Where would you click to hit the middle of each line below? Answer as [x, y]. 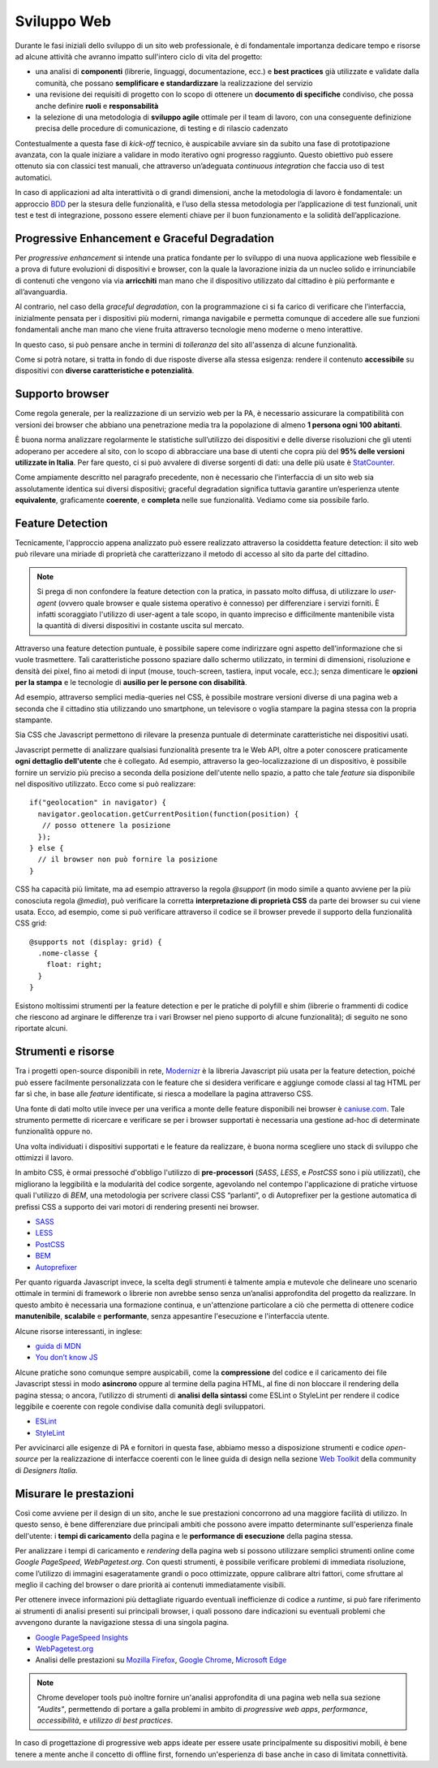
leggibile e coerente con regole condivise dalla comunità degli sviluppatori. [140, 1406]
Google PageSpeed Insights [82, 1637]
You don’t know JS [67, 1358]
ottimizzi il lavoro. [44, 1158]
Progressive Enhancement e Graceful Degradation [145, 238]
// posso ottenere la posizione [106, 825]
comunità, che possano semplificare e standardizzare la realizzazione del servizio [174, 83]
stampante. [34, 720]
